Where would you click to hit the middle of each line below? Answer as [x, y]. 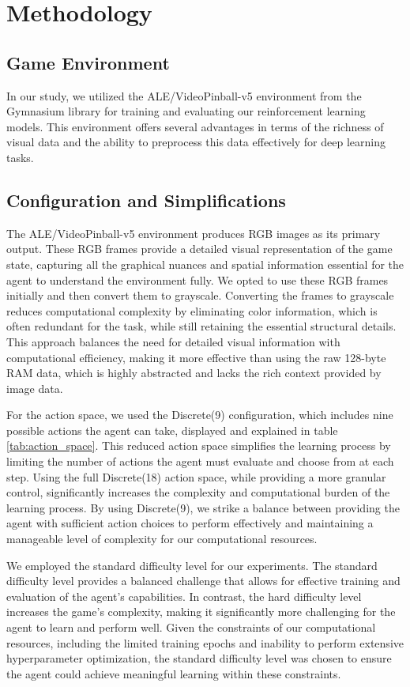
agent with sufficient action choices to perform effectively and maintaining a [190, 523]
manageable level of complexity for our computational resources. [162, 539]
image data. [35, 388]
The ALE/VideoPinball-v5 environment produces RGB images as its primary [194, 233]
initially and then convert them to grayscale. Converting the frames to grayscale [200, 295]
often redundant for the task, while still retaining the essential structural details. [201, 326]
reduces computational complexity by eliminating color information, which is [192, 310]
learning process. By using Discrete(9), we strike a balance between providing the [203, 507]
